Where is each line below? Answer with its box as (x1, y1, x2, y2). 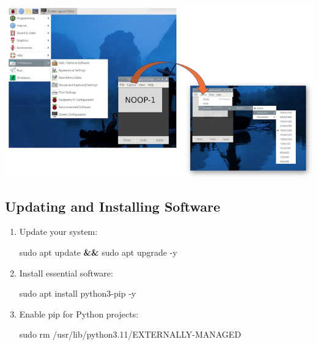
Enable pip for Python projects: (19, 307, 139, 320)
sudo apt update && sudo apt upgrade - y (19, 245, 177, 258)
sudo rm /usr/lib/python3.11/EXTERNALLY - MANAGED (19, 328, 242, 341)
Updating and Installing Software (5, 196, 221, 215)
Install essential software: (19, 266, 113, 279)
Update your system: (19, 225, 98, 238)
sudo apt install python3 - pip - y (19, 287, 136, 300)
